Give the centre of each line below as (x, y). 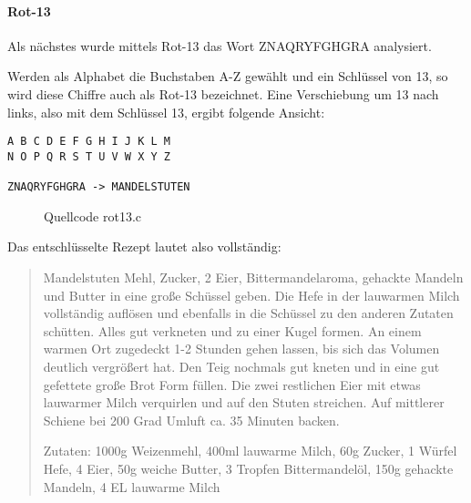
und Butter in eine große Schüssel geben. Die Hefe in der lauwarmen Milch (251, 295)
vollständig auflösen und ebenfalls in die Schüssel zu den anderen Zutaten (248, 313)
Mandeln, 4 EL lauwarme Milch (132, 486)
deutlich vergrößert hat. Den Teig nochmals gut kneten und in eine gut (241, 366)
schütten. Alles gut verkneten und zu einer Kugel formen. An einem (232, 330)
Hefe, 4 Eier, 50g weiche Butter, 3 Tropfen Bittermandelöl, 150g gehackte (248, 468)
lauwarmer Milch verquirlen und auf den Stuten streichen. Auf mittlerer (244, 402)
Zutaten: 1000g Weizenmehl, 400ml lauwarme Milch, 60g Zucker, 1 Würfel (250, 451)
